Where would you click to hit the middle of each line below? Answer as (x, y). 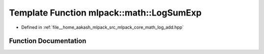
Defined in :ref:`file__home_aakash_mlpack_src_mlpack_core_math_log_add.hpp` (102, 27)
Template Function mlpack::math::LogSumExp (105, 13)
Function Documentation (48, 41)
